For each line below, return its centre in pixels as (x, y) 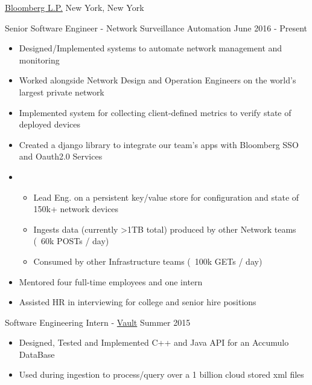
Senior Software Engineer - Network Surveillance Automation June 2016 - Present (156, 27)
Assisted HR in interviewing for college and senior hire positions (138, 302)
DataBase (37, 354)
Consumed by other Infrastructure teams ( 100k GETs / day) (148, 261)
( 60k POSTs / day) (71, 241)
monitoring (39, 60)
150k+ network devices (76, 209)
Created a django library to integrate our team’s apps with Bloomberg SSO (159, 144)
